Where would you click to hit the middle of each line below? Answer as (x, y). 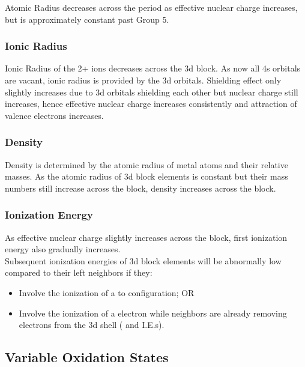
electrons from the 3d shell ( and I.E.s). (92, 325)
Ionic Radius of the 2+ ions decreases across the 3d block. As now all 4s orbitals (153, 68)
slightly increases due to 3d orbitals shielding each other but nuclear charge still (152, 92)
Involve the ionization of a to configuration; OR (107, 292)
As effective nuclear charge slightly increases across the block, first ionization (146, 237)
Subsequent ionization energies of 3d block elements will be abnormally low (143, 260)
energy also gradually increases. (63, 249)
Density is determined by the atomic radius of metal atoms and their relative (146, 164)
